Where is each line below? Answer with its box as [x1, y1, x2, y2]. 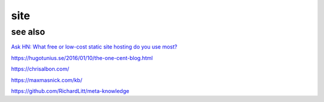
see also [11, 26, 45, 37]
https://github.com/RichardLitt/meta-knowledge [11, 87, 130, 94]
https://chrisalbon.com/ [11, 65, 70, 73]
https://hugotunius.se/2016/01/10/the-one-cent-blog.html [11, 54, 153, 61]
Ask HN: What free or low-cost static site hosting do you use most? [11, 43, 178, 50]
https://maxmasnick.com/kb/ [11, 76, 83, 83]
